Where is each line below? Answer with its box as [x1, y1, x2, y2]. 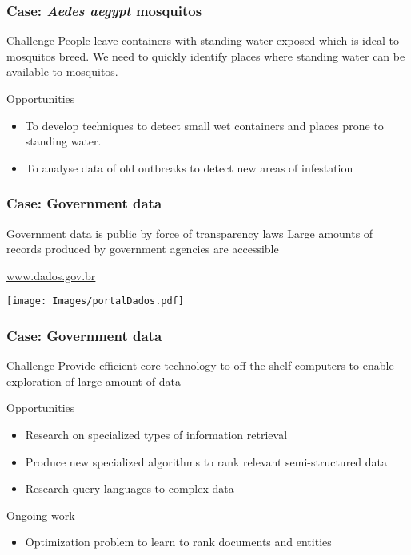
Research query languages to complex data [25, 480, 234, 497]
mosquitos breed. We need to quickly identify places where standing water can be [6, 47, 405, 64]
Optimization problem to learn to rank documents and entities [25, 533, 332, 550]
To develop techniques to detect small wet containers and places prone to [25, 117, 384, 133]
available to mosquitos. [6, 63, 118, 80]
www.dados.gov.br [6, 267, 96, 283]
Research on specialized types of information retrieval [25, 426, 288, 443]
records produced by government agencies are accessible [6, 240, 279, 257]
